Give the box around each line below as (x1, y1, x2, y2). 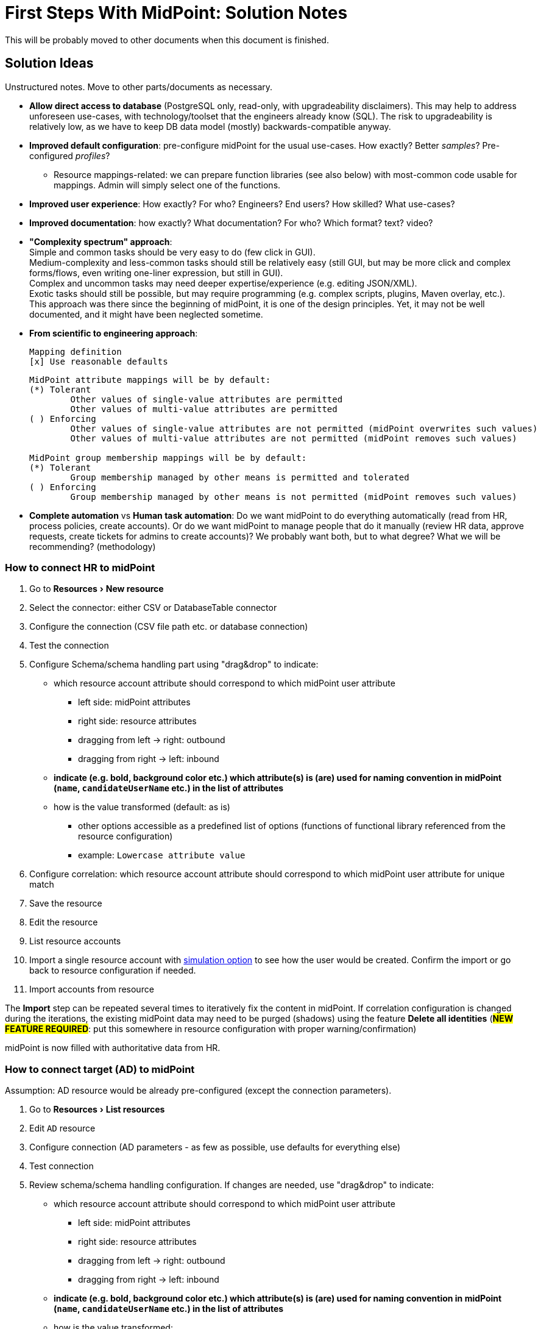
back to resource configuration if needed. (29, 965, 196, 976)
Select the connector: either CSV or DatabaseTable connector (29, 602, 277, 613)
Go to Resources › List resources (29, 1104, 165, 1115)
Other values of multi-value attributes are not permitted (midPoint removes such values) (70, 433, 517, 443)
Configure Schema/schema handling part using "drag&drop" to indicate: (29, 659, 319, 670)
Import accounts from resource (29, 984, 154, 995)
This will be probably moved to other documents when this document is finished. (5, 34, 329, 45)
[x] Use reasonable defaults (29, 356, 168, 366)
